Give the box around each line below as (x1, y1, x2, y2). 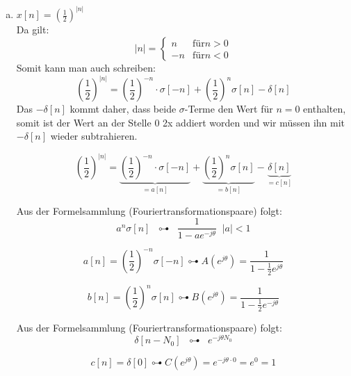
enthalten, (303, 101, 346, 116)
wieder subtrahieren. (50, 129, 138, 143)
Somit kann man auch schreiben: (16, 60, 156, 75)
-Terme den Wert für (184, 101, 273, 116)
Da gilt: (16, 22, 49, 37)
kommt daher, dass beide (70, 101, 177, 116)
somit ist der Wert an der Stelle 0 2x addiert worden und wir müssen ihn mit (16, 115, 345, 129)
